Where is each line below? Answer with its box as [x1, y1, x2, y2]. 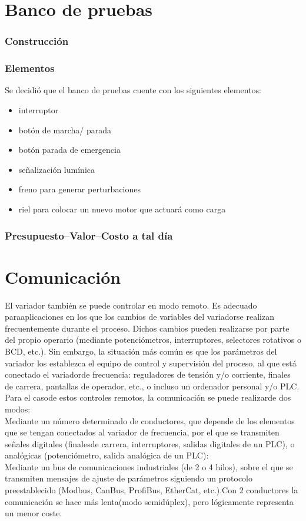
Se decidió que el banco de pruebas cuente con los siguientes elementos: [5, 84, 261, 96]
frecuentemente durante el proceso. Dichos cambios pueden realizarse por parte [5, 322, 290, 334]
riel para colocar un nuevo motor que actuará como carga [18, 203, 226, 215]
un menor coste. [5, 507, 62, 519]
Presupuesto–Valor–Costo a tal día [5, 228, 173, 243]
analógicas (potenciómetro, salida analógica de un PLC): [5, 449, 209, 461]
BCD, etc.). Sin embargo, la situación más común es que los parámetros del [5, 345, 277, 357]
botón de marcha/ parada [18, 123, 112, 136]
